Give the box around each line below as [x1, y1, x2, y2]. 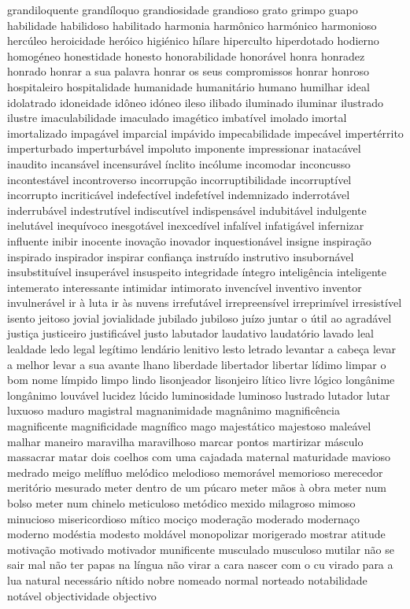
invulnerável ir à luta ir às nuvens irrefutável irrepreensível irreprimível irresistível [7, 294, 402, 311]
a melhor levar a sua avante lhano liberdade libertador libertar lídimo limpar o [7, 356, 386, 372]
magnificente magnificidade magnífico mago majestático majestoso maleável [7, 418, 371, 434]
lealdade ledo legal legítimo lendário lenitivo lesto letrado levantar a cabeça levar [7, 341, 397, 357]
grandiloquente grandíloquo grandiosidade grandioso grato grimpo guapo [7, 2, 358, 17]
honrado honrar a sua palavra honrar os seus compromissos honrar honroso [7, 63, 369, 79]
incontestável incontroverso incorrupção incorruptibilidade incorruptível [7, 171, 352, 187]
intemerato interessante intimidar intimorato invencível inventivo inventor [7, 279, 362, 295]
